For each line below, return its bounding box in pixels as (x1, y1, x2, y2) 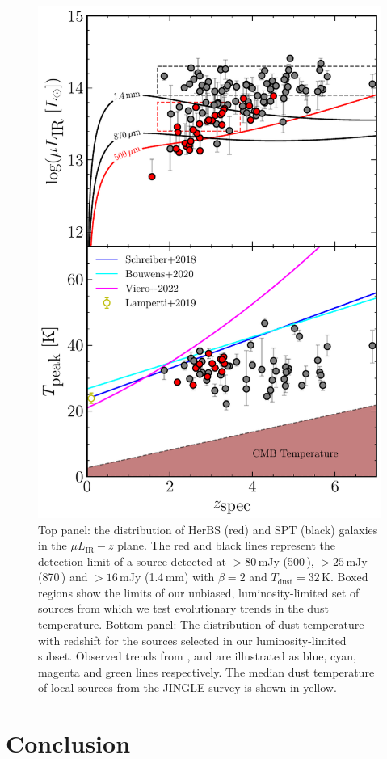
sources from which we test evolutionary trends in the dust (38, 600, 329, 617)
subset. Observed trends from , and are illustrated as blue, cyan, (38, 647, 356, 664)
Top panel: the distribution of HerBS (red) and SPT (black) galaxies (38, 521, 378, 538)
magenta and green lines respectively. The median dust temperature (38, 663, 375, 680)
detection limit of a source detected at (38, 552, 227, 569)
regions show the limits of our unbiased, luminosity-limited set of (38, 584, 360, 601)
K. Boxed (322, 568, 368, 585)
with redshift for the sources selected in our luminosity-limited (38, 631, 347, 648)
